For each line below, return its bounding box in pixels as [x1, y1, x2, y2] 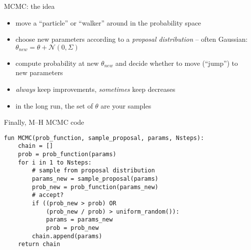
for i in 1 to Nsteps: [18, 159, 92, 166]
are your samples [100, 100, 151, 111]
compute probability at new [15, 57, 99, 68]
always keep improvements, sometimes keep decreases [15, 83, 176, 94]
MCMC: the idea [4, 1, 55, 11]
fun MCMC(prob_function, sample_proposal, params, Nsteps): [4, 134, 204, 141]
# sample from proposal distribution [32, 167, 155, 174]
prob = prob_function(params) [18, 151, 117, 158]
